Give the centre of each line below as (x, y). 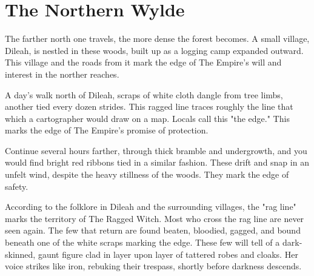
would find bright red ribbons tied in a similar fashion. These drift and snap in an (157, 162)
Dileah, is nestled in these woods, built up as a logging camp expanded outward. (154, 50)
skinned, (20, 254)
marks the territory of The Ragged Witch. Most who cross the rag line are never (155, 218)
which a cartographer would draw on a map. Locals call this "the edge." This (147, 118)
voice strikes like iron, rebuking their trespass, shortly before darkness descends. (153, 266)
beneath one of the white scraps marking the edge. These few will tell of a (142, 242)
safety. (17, 186)
